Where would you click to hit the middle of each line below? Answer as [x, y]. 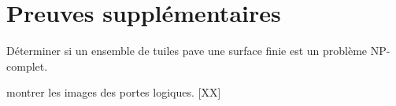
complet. [27, 66]
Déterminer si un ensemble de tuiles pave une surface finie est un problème [187, 51]
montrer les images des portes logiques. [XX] [114, 92]
